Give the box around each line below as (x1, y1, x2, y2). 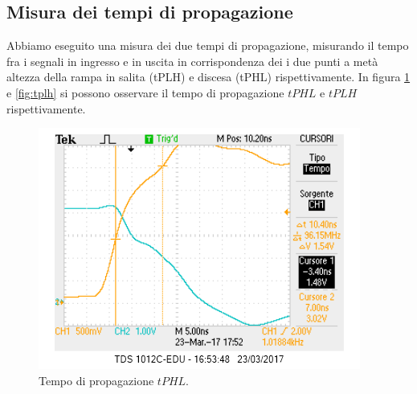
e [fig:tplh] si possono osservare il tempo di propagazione (6, 84, 284, 101)
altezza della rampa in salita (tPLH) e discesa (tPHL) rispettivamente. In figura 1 (6, 68, 411, 85)
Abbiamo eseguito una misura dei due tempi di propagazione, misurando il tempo (6, 37, 409, 54)
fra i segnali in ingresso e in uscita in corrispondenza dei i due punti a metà (6, 52, 378, 69)
